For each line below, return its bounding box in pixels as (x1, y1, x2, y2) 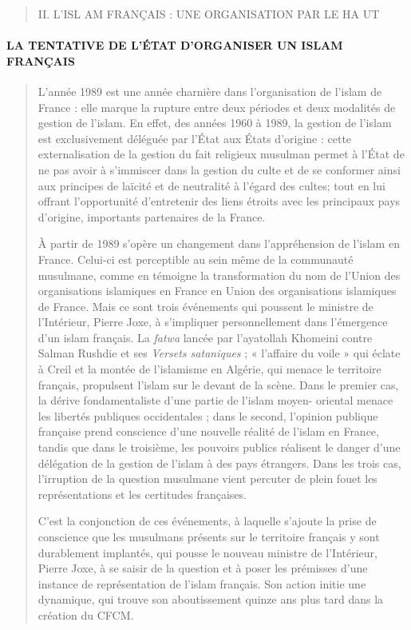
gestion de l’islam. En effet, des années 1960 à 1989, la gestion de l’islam (38, 114, 392, 131)
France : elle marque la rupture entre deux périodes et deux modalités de (38, 98, 396, 115)
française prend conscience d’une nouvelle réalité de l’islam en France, (38, 423, 379, 440)
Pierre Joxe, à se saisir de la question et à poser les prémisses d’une (38, 560, 368, 576)
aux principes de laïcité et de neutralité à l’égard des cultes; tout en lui (38, 177, 385, 193)
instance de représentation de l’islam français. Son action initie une (38, 575, 366, 592)
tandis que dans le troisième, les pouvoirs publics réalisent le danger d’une (38, 439, 401, 456)
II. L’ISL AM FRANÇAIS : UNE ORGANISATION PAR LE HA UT (38, 6, 380, 22)
